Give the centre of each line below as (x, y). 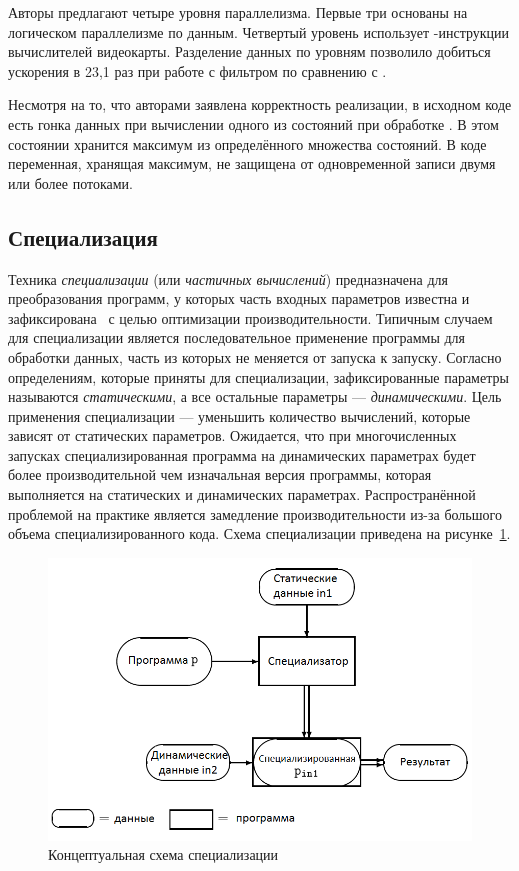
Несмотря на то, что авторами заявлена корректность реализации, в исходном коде (260, 104)
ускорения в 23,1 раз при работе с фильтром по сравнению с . (197, 70)
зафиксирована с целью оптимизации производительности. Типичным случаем (250, 317)
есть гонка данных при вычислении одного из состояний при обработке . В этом (253, 123)
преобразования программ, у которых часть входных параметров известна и (239, 298)
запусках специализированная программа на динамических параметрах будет (242, 454)
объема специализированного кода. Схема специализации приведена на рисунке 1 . (259, 533)
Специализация (83, 236)
